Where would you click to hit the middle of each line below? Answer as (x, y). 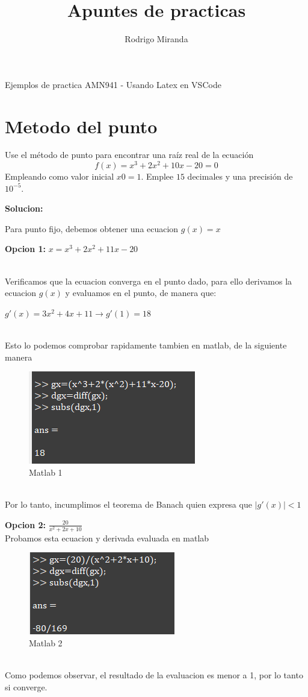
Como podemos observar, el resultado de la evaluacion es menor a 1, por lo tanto (154, 675)
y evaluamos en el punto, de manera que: (141, 293)
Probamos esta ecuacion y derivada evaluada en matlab (107, 538)
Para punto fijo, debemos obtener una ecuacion (92, 228)
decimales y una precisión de (240, 176)
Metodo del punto (81, 126)
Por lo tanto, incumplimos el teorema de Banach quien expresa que (128, 504)
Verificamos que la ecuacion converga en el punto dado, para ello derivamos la (149, 281)
